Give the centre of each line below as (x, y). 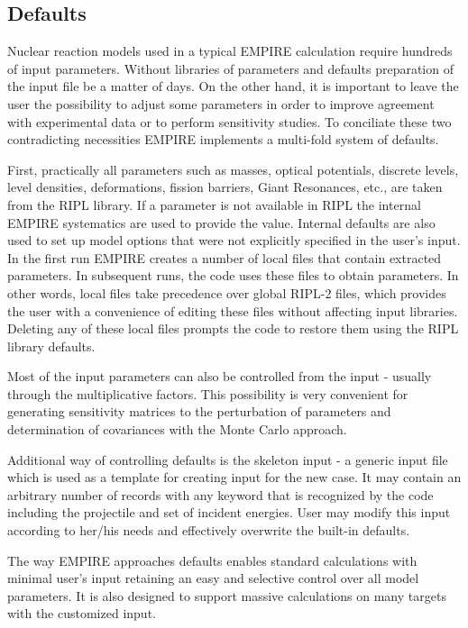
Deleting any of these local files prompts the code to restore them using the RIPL (233, 328)
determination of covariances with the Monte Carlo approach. (177, 429)
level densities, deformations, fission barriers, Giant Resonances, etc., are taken (225, 187)
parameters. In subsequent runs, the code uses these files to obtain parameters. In (233, 275)
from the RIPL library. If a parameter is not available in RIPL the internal (214, 204)
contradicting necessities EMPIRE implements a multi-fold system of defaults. (223, 139)
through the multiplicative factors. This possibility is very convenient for (208, 393)
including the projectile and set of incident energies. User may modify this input (229, 512)
